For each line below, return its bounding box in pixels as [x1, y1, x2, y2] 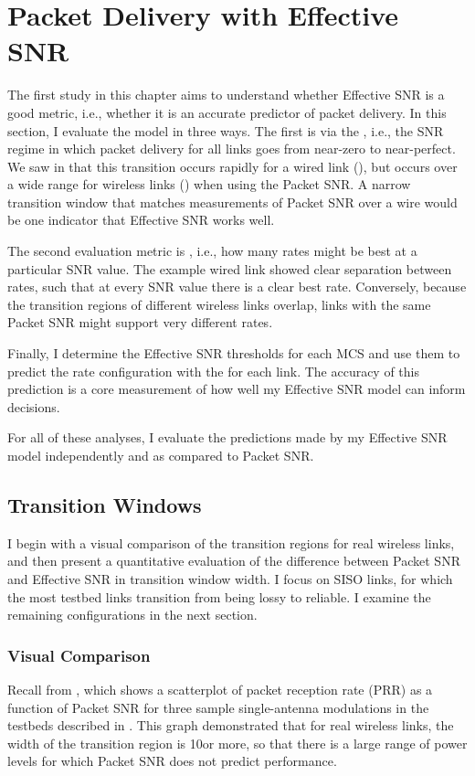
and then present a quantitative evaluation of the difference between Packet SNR [7, 551, 460, 570]
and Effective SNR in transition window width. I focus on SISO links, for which [7, 569, 453, 588]
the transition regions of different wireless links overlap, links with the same [7, 294, 431, 314]
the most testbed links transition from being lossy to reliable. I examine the [7, 587, 431, 606]
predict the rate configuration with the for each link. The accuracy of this [7, 361, 420, 380]
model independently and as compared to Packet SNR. [7, 446, 314, 464]
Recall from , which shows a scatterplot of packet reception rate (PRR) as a [7, 679, 433, 698]
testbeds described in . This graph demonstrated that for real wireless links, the [7, 716, 454, 735]
